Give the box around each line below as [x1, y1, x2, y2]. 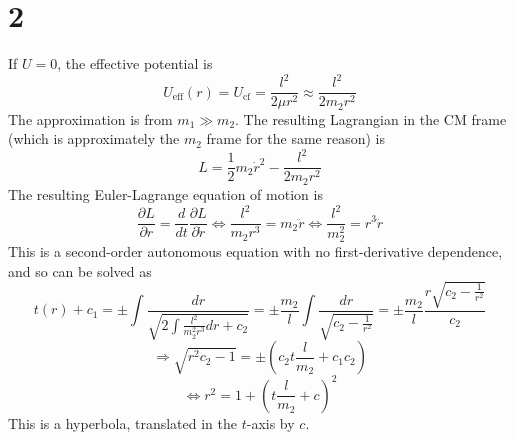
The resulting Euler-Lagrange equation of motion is [8, 183, 323, 204]
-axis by [246, 412, 295, 433]
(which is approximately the [8, 128, 180, 149]
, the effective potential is [57, 53, 213, 74]
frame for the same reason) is [206, 128, 385, 149]
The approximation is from [8, 108, 173, 129]
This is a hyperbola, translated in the [8, 412, 237, 433]
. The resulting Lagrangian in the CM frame [235, 108, 507, 129]
